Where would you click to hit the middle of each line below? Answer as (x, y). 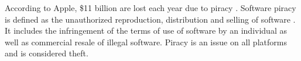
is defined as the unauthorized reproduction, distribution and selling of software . (150, 19)
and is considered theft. (47, 53)
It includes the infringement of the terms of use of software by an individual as (146, 31)
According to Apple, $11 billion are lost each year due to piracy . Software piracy (150, 8)
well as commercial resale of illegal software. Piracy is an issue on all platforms (146, 42)
